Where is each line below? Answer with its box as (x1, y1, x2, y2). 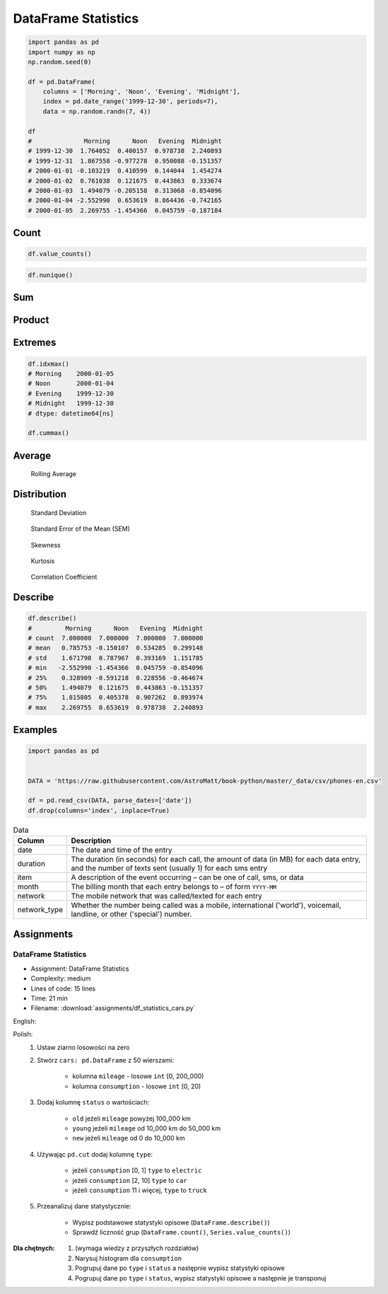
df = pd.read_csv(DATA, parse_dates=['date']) (28, 797, 192, 804)
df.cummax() (28, 429, 70, 437)
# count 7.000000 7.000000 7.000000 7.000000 (28, 634, 204, 642)
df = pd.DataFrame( (28, 78, 95, 86)
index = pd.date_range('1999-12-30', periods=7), (42, 98, 218, 105)
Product (13, 314, 49, 326)
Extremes (13, 337, 57, 349)
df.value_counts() (28, 250, 92, 258)
